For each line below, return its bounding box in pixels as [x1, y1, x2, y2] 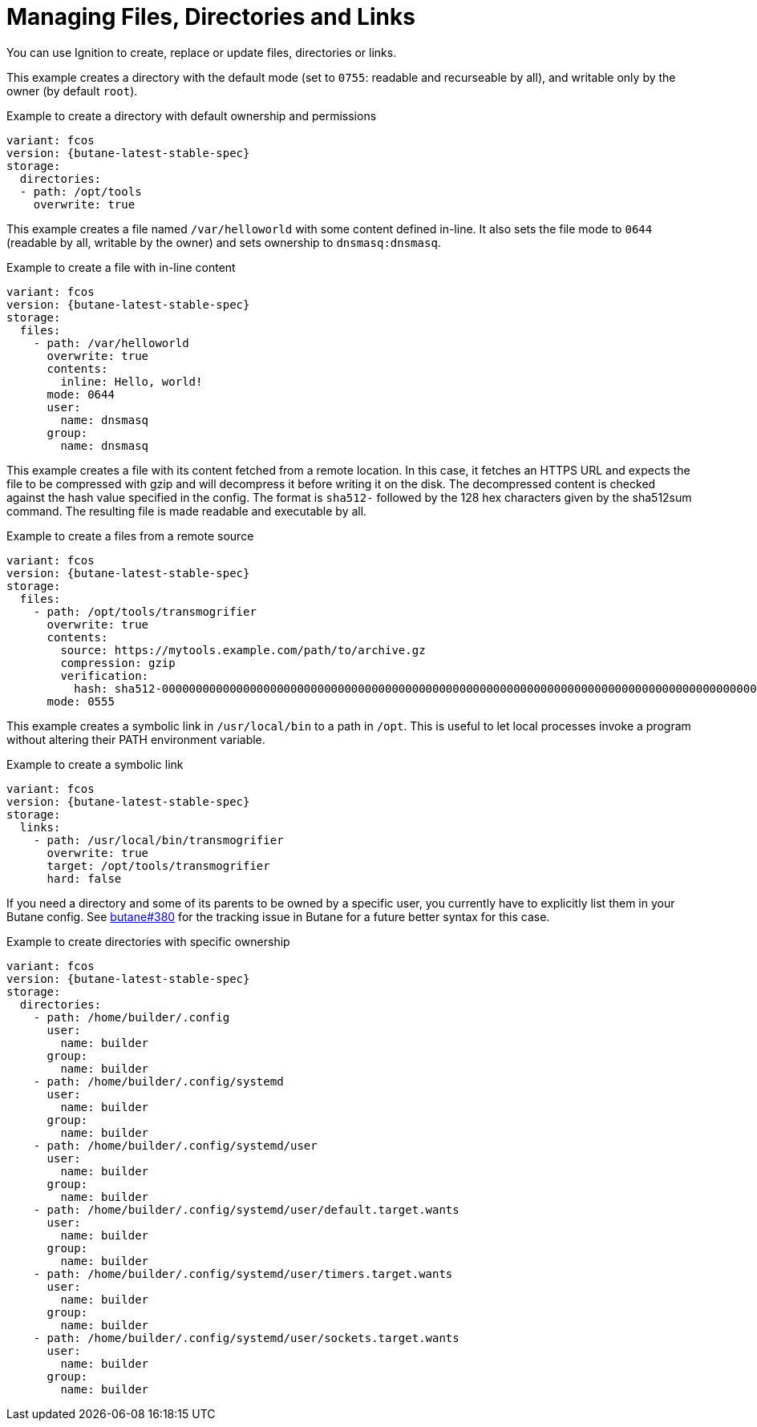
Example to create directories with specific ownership [6, 934, 290, 948]
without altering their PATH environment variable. [6, 732, 265, 746]
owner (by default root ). [6, 83, 138, 98]
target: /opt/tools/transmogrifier [47, 859, 270, 872]
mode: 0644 [47, 387, 115, 401]
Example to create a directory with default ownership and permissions [6, 108, 377, 123]
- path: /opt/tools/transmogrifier [33, 604, 257, 618]
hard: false [47, 871, 122, 885]
